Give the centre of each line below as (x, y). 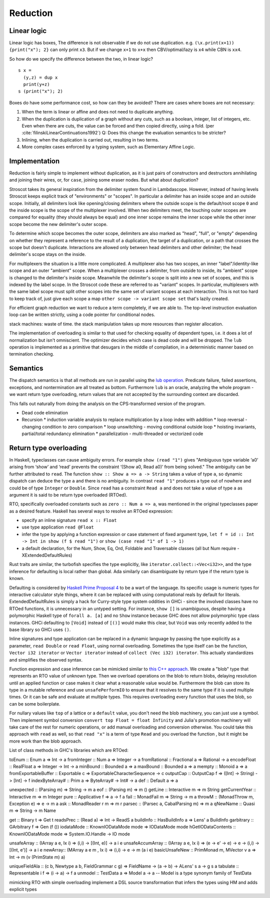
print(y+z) (36, 84)
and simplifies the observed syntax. (46, 659)
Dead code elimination (45, 412)
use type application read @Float (58, 527)
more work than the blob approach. (46, 741)
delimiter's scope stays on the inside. (47, 254)
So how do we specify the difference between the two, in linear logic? (81, 59)
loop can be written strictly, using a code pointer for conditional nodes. (82, 314)
